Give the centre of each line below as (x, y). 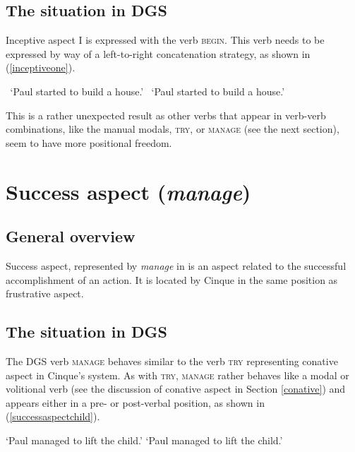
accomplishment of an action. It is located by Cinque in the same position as (172, 279)
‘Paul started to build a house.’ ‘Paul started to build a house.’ (148, 91)
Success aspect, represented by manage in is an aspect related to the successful (176, 265)
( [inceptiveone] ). (41, 67)
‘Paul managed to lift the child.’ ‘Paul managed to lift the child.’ (144, 440)
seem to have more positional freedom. (89, 142)
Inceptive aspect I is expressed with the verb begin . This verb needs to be (165, 40)
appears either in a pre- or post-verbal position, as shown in (135, 402)
